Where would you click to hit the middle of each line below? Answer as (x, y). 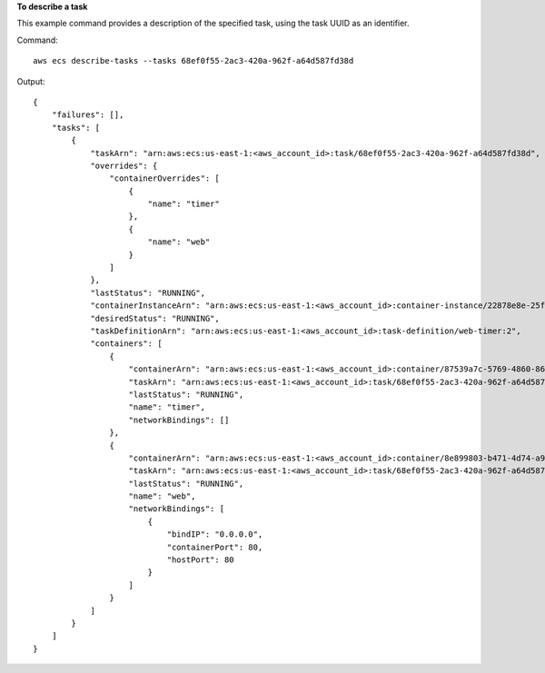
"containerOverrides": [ (164, 178)
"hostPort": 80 (201, 560)
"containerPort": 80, (215, 547)
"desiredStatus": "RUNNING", (155, 318)
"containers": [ (126, 344)
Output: (31, 81)
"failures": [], (88, 115)
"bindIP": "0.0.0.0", (215, 534)
